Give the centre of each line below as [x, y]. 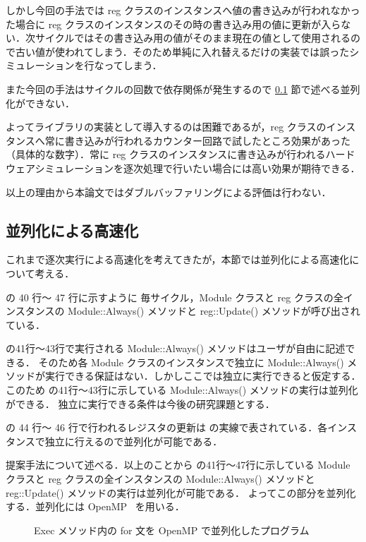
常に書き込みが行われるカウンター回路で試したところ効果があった [198, 140]
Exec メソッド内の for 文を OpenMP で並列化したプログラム [172, 530]
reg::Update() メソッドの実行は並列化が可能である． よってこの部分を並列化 [181, 492]
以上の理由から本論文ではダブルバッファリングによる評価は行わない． [169, 192]
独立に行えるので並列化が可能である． [134, 441]
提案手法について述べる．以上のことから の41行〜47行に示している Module [178, 465]
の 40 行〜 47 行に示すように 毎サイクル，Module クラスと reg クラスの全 [175, 297]
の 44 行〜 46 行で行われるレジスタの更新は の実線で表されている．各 [167, 427]
